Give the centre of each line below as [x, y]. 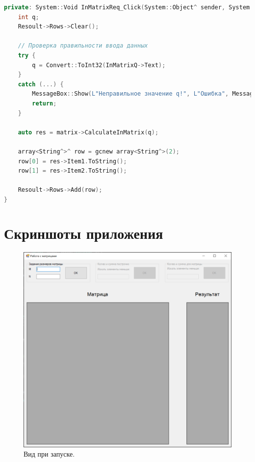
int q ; [28, 17]
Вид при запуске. [49, 454]
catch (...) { [41, 84]
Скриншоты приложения [84, 233]
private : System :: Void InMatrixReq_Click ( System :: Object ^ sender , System [127, 7]
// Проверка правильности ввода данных [83, 46]
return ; [44, 103]
